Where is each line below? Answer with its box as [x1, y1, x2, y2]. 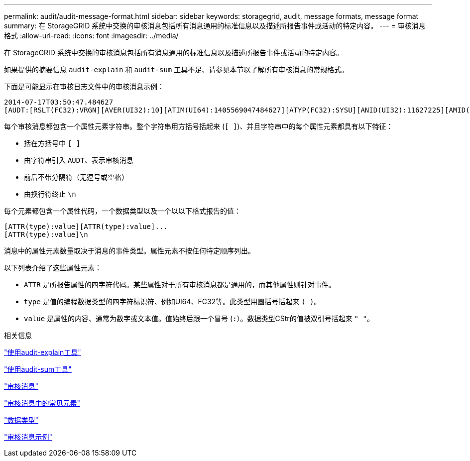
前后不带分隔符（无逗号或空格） [24, 173, 128, 181]
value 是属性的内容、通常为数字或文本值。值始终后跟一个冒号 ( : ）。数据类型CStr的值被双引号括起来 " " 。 [24, 314, 374, 323]
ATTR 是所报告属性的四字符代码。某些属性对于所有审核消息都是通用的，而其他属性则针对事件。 [24, 280, 336, 289]
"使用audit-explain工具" [4, 348, 81, 356]
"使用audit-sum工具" [4, 365, 72, 373]
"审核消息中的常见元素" [4, 399, 81, 407]
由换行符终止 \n [24, 190, 76, 198]
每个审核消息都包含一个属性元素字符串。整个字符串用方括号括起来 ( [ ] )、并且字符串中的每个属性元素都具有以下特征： [4, 122, 393, 130]
